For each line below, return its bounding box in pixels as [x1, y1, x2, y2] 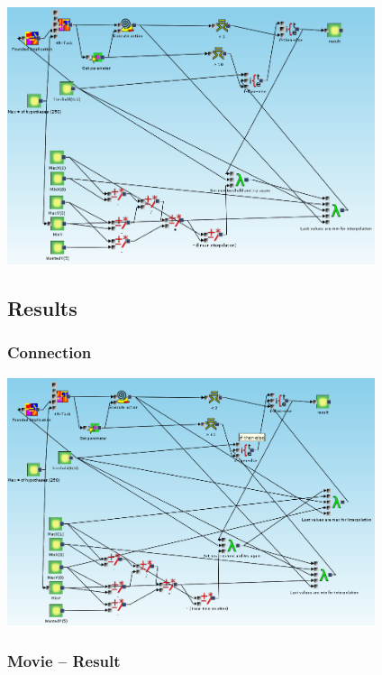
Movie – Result [7, 649, 121, 671]
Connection [7, 341, 92, 364]
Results [7, 294, 77, 322]
